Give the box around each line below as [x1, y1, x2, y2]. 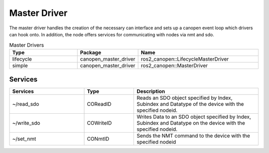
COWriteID [87, 120, 112, 127]
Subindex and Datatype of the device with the [136, 101, 244, 108]
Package [80, 49, 102, 56]
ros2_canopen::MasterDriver [140, 62, 208, 69]
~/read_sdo [12, 101, 39, 108]
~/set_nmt [12, 136, 36, 143]
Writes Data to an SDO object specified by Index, [136, 113, 252, 120]
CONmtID [87, 136, 110, 143]
